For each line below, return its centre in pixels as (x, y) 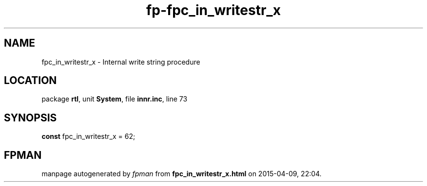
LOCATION (30, 81)
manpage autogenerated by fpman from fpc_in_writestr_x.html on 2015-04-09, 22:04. (182, 174)
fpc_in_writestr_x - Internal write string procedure (121, 62)
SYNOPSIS (30, 118)
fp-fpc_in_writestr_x (213, 10)
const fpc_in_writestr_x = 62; (88, 136)
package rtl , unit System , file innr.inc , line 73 (115, 99)
